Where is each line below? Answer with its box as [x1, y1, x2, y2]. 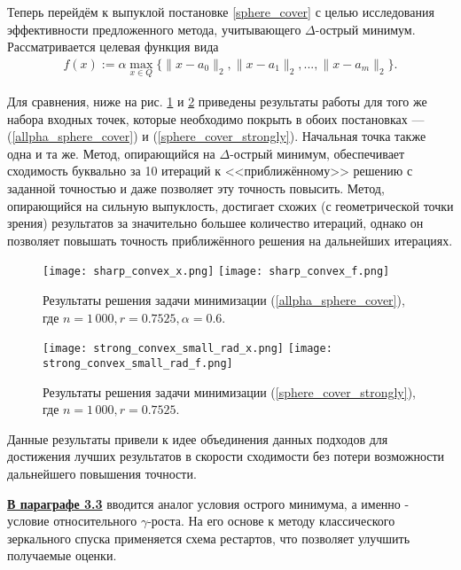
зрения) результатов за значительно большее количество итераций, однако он [7, 214, 424, 232]
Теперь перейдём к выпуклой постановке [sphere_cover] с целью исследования [7, 3, 434, 20]
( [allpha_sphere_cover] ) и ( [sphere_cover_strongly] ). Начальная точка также [7, 127, 426, 145]
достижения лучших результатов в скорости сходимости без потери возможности [7, 447, 445, 465]
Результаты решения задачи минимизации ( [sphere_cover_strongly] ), [43, 382, 416, 401]
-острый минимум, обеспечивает [230, 144, 405, 162]
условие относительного [7, 511, 137, 530]
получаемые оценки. [7, 546, 117, 565]
